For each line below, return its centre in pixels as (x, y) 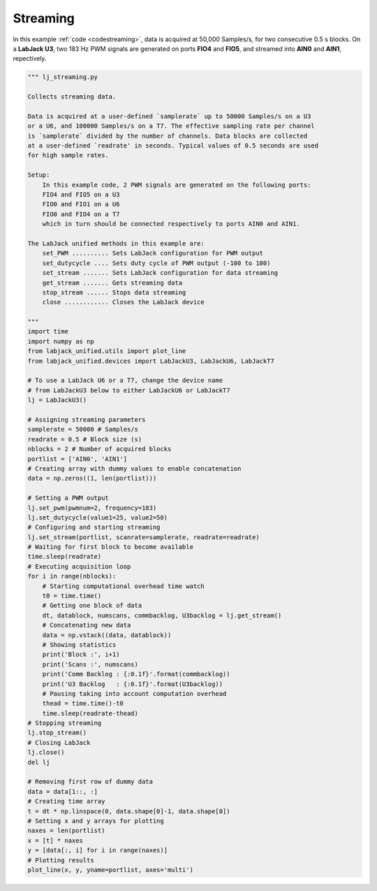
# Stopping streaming (65, 723)
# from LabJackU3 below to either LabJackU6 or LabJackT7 (129, 390)
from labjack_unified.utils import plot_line (107, 351)
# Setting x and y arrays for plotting (96, 821)
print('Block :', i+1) (81, 655)
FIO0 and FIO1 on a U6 (81, 204)
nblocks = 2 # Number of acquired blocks (99, 449)
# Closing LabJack (59, 742)
